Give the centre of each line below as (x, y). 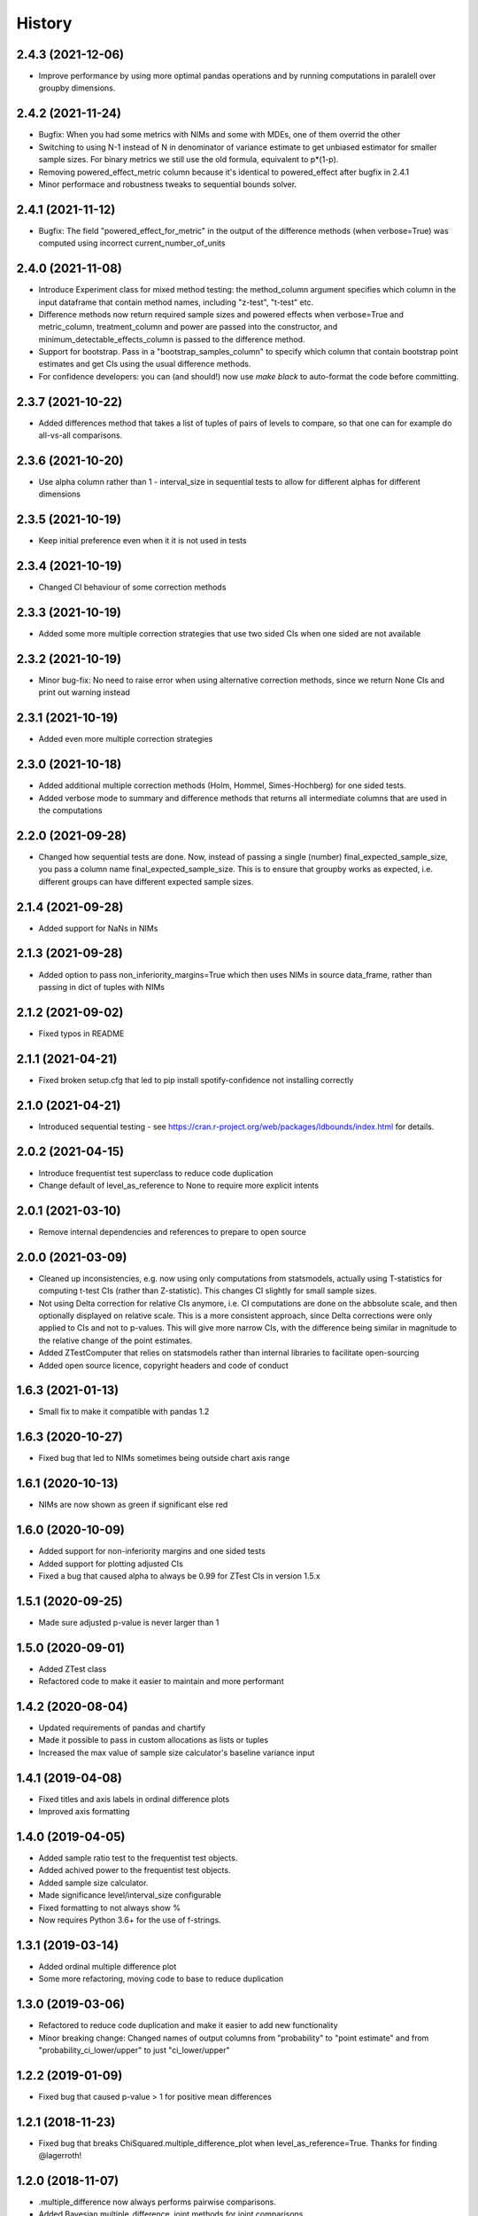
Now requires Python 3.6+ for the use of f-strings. (130, 1920)
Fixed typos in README (81, 1034)
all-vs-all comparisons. (81, 435)
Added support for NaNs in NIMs (98, 928)
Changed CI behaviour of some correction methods (132, 587)
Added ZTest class (73, 1669)
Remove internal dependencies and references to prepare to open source (173, 1231)
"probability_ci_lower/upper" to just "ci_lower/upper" (134, 2050)
